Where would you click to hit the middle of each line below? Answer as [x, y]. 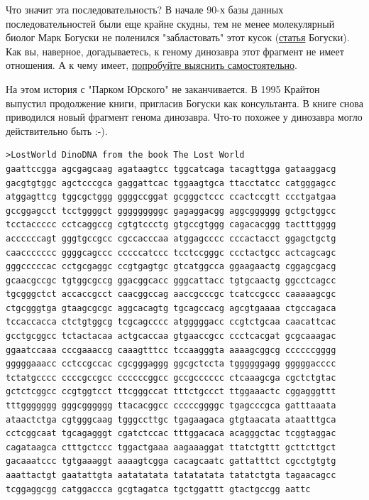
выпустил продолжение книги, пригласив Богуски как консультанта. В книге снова [184, 103]
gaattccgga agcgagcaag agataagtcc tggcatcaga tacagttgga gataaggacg [171, 169]
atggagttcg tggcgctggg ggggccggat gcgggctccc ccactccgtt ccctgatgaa [171, 197]
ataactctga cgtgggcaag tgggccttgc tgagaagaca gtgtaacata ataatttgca [171, 419]
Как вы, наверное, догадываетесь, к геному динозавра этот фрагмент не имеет [175, 51]
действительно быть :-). [57, 130]
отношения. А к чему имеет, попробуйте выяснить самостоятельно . [152, 65]
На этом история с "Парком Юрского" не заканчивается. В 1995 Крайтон [163, 88]
